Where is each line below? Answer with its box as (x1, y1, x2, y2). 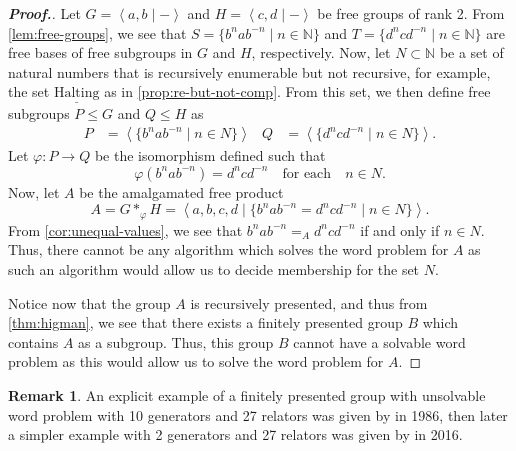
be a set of (439, 42, 504, 63)
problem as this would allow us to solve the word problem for (8, 351, 384, 372)
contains (8, 331, 59, 352)
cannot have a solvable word (293, 331, 466, 352)
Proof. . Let (8, 3, 81, 23)
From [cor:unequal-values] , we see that (8, 219, 243, 240)
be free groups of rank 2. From (317, 3, 505, 23)
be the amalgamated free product (79, 181, 284, 202)
